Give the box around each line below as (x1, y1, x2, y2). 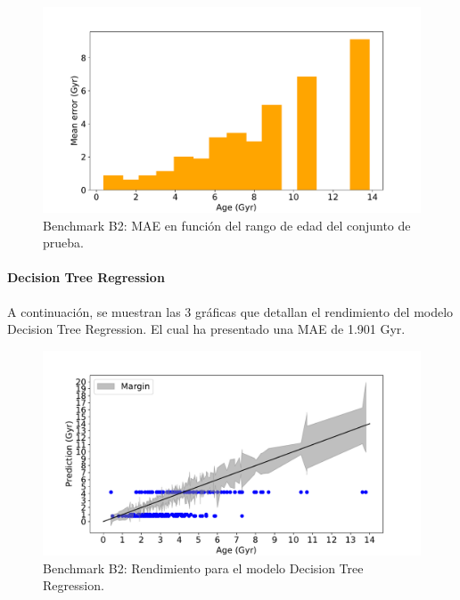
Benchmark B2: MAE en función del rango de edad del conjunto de (43, 215, 411, 234)
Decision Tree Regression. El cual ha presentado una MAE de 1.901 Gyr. (7, 320, 406, 338)
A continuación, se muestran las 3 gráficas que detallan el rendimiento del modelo (7, 302, 454, 320)
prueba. (43, 233, 84, 252)
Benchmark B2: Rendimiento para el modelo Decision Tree (43, 558, 364, 577)
